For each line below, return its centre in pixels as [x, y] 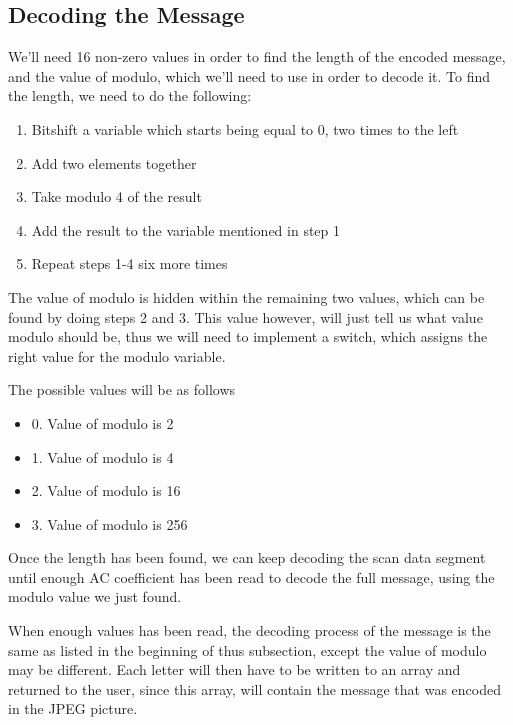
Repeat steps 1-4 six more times [129, 263]
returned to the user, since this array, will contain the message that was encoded [254, 688]
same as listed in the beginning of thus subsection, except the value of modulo [247, 649]
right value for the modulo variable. [117, 355]
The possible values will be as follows [122, 389]
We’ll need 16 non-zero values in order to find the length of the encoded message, [257, 56]
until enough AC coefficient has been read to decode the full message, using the [251, 576]
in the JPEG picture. [73, 708]
